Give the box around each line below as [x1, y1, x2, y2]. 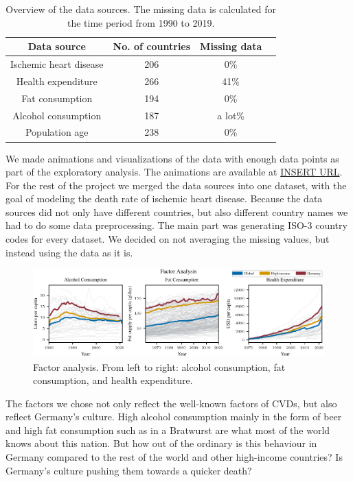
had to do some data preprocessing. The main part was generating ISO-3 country [5, 218, 348, 232]
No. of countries [113, 39, 191, 53]
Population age [25, 125, 89, 139]
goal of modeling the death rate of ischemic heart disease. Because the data [5, 191, 323, 206]
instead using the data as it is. [5, 245, 133, 259]
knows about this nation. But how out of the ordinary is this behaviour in [5, 436, 317, 450]
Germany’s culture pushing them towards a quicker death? [5, 463, 252, 477]
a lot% [217, 108, 245, 122]
